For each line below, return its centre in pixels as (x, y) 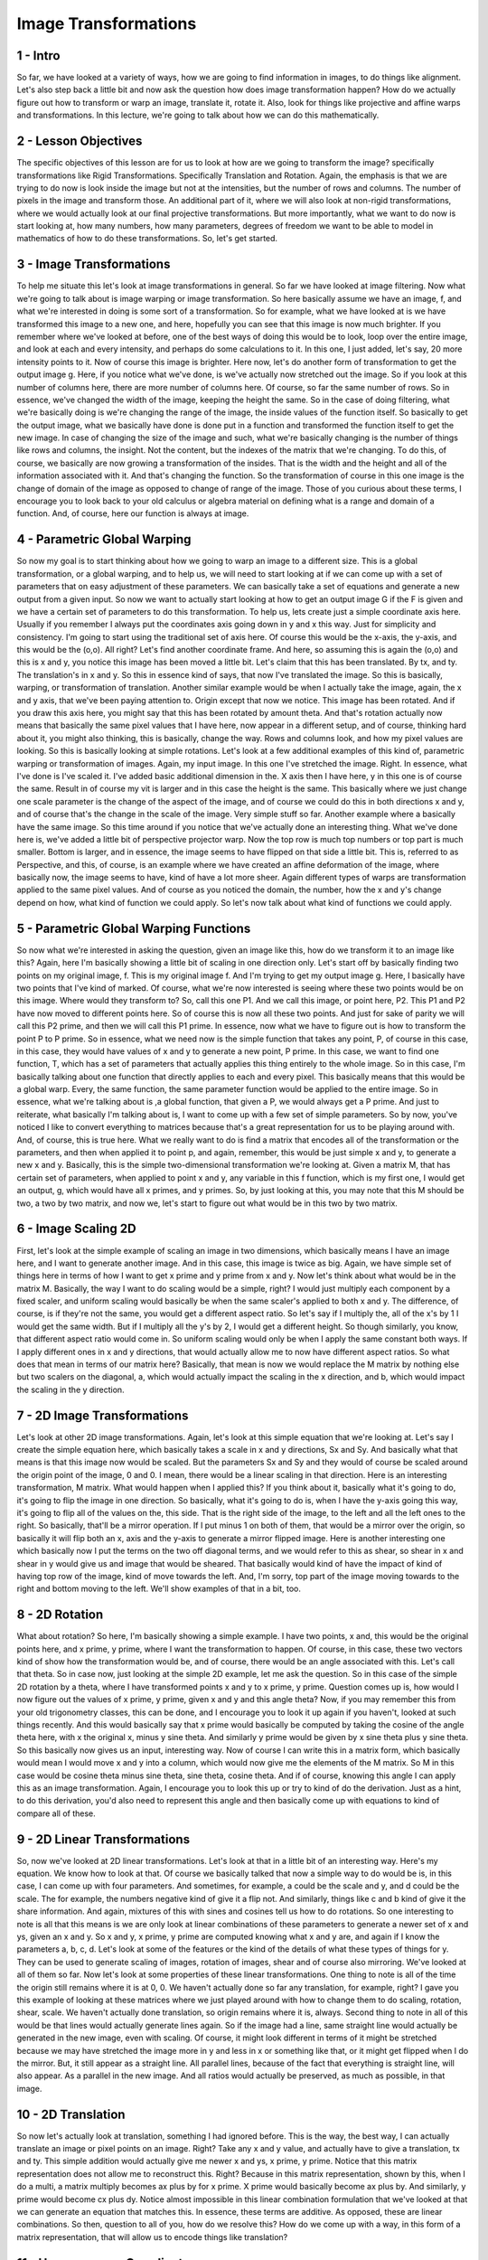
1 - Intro (38, 56)
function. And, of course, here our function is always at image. (133, 513)
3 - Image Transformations (94, 264)
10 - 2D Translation (71, 2114)
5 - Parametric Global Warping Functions (134, 928)
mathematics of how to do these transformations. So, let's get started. (147, 239)
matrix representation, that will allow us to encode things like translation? (152, 2236)
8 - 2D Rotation (60, 1615)
